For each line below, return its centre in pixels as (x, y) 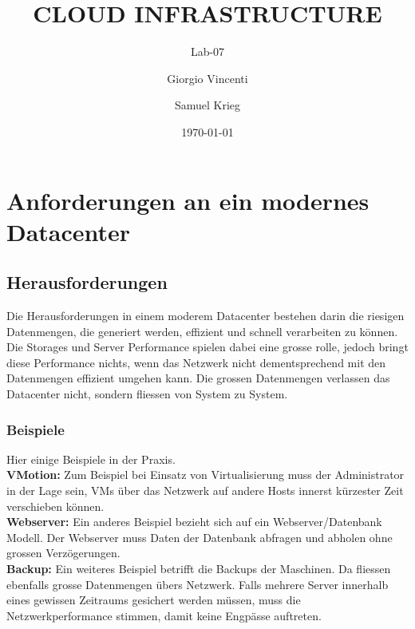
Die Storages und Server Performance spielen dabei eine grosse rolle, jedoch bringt (207, 347)
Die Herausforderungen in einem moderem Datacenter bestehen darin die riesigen (206, 316)
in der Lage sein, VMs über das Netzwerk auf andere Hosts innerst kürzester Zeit (205, 491)
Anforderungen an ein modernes (188, 200)
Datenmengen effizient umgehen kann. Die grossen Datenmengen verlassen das (198, 378)
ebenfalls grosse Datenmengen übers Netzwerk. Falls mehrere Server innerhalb (198, 584)
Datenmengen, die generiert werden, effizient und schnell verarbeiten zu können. (202, 331)
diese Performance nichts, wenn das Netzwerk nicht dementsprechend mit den (196, 362)
